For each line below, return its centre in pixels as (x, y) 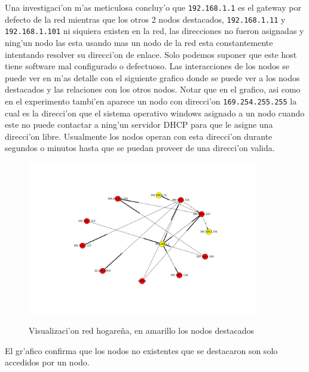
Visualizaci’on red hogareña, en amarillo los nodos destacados (141, 330)
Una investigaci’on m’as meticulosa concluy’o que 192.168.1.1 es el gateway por (153, 7)
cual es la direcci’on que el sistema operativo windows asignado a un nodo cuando (155, 113)
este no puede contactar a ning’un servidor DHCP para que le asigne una (139, 124)
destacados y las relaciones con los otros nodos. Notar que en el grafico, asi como (153, 89)
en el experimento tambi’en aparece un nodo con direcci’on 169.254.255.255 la (151, 101)
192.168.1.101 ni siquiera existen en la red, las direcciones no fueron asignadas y (154, 31)
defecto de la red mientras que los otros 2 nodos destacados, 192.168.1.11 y (145, 19)
